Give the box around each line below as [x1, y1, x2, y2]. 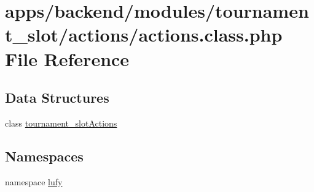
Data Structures [5, 88, 109, 107]
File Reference [5, 46, 130, 71]
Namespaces [5, 146, 84, 165]
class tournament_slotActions [5, 116, 117, 129]
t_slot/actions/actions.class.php [5, 22, 283, 47]
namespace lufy [5, 175, 63, 188]
